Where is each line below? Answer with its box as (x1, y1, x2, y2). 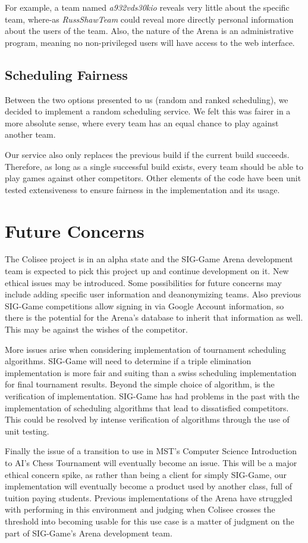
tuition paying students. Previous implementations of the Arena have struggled (5, 491, 293, 504)
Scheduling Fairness (5, 65, 128, 83)
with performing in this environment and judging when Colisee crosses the (5, 503, 275, 516)
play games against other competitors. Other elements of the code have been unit (5, 172, 301, 184)
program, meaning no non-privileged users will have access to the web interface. (5, 36, 295, 48)
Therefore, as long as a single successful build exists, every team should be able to (5, 160, 304, 172)
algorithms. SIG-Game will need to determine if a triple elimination (5, 355, 252, 367)
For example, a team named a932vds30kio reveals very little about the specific (5, 1, 290, 13)
